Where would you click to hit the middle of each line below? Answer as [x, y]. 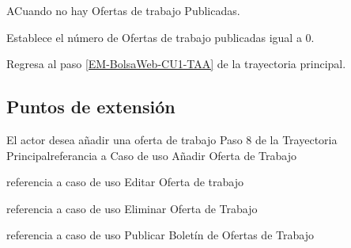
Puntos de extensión [91, 107]
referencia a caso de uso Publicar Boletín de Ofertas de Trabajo [160, 235]
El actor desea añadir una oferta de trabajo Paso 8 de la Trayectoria [172, 139]
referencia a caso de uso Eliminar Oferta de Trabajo [132, 208]
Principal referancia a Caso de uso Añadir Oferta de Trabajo [151, 155]
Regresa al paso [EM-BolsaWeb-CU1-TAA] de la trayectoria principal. [176, 64]
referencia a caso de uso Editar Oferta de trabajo [125, 182]
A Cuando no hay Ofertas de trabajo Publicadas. [123, 10]
